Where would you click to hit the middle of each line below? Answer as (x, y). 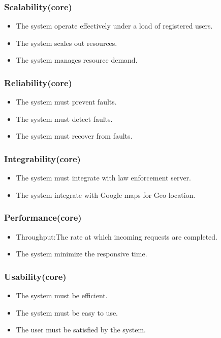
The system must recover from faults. (74, 136)
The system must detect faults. (64, 119)
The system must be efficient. (62, 295)
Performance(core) (43, 217)
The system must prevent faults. (66, 102)
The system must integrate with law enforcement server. (103, 178)
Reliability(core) (38, 82)
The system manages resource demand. (77, 60)
